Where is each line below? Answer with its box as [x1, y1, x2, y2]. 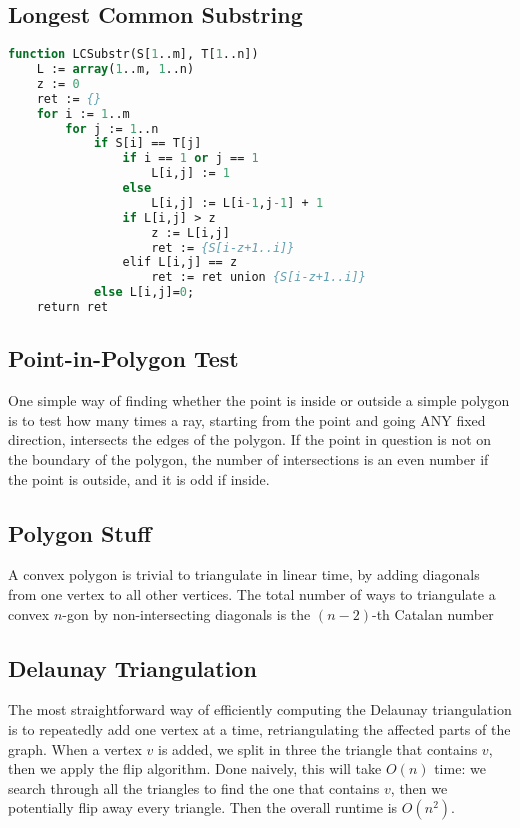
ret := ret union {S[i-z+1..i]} [151, 270, 366, 285]
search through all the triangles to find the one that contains [8, 777, 380, 798]
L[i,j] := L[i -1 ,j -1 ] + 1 [151, 195, 324, 210]
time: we [434, 758, 486, 779]
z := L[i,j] [151, 225, 230, 240]
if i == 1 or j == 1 [122, 151, 259, 166]
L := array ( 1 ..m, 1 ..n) [36, 62, 195, 77]
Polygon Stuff [8, 517, 152, 548]
